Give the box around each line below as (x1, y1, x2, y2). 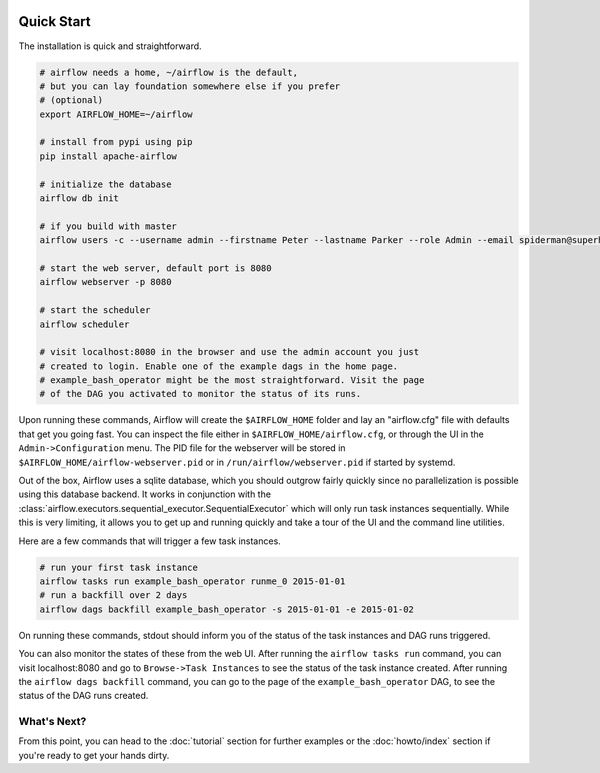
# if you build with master (39, 220, 177, 232)
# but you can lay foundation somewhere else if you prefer (39, 80, 341, 92)
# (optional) (39, 95, 104, 106)
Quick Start (18, 13, 91, 30)
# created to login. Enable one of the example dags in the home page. (39, 360, 399, 372)
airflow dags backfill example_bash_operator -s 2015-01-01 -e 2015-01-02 (39, 603, 415, 615)
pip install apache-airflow (39, 150, 177, 162)
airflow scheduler (39, 318, 130, 330)
